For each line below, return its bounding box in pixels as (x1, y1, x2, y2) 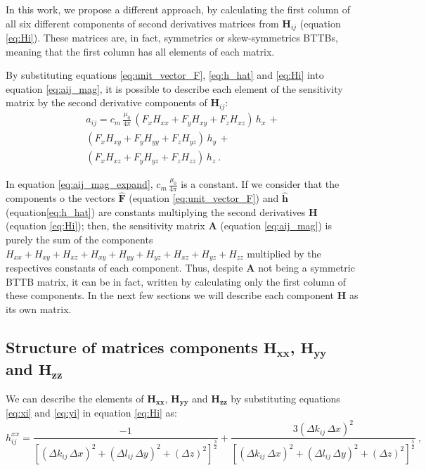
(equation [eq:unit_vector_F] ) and (129, 191, 279, 205)
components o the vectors (6, 191, 115, 205)
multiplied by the (247, 246, 321, 260)
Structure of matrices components (6, 336, 258, 357)
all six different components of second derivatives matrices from (6, 15, 279, 30)
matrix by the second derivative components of (6, 95, 207, 110)
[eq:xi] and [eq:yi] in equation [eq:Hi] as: (6, 405, 178, 420)
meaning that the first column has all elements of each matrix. (6, 44, 275, 58)
